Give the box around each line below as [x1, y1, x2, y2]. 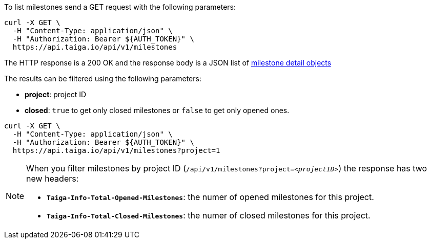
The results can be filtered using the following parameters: [4, 74, 201, 83]
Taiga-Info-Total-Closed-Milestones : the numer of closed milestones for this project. [47, 210, 371, 220]
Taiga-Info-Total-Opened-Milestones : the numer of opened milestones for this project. [47, 192, 374, 202]
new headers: [26, 173, 79, 184]
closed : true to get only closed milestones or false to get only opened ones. [25, 106, 290, 115]
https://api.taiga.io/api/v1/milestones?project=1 [12, 146, 220, 154]
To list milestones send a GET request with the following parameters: [4, 3, 236, 11]
